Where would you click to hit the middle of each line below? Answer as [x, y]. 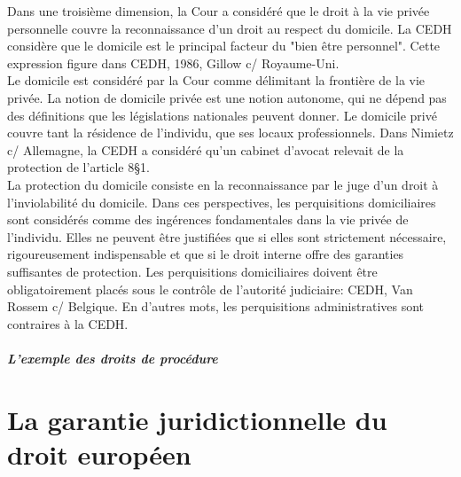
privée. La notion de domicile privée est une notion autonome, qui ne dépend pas [227, 97]
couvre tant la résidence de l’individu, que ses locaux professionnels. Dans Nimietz [230, 133]
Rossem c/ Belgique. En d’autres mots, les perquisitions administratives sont [216, 306]
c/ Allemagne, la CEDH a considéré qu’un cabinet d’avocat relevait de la [206, 149]
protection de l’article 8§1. [78, 167]
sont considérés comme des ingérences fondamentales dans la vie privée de [208, 219]
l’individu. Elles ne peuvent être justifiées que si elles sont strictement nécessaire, [227, 236]
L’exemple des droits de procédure [113, 358]
